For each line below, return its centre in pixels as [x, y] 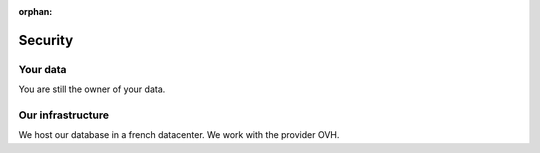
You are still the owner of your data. [92, 89]
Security [46, 40]
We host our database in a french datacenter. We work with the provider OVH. [179, 135]
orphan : [35, 11]
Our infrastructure [64, 115]
